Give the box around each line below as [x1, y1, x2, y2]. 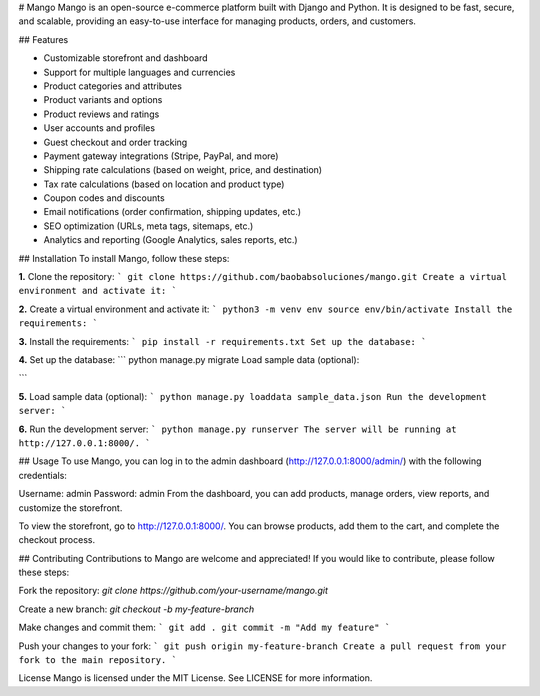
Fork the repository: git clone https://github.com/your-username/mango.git [18, 585, 329, 597]
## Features [18, 33, 69, 45]
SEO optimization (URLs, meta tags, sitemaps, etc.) [43, 220, 254, 232]
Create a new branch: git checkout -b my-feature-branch [18, 603, 255, 615]
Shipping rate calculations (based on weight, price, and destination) [43, 164, 323, 176]
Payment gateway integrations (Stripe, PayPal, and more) [43, 150, 279, 162]
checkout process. [18, 534, 95, 546]
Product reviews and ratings [43, 108, 160, 120]
